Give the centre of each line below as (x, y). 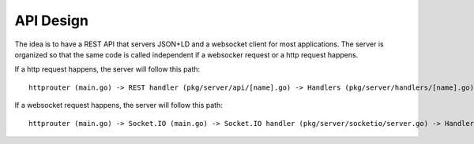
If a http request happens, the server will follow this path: (107, 69)
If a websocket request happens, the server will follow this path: (118, 105)
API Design (51, 20)
